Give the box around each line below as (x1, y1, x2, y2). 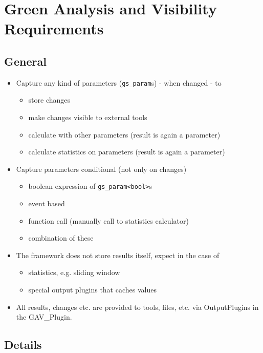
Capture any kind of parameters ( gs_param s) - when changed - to (16, 77, 222, 88)
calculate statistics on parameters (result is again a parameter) (28, 146, 225, 157)
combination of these (28, 232, 94, 243)
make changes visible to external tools (28, 112, 147, 123)
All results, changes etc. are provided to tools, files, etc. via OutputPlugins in (16, 301, 259, 312)
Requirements (4, 18, 104, 39)
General (4, 53, 47, 69)
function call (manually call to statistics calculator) (28, 215, 189, 226)
